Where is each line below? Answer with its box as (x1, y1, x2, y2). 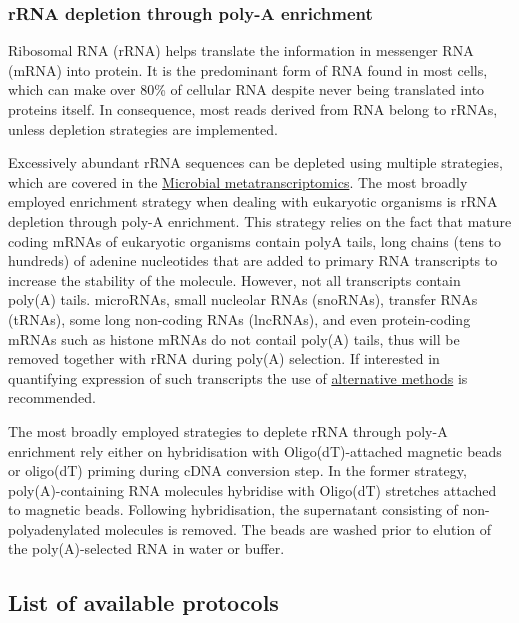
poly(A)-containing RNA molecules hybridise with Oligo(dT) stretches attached (8, 479, 497, 500)
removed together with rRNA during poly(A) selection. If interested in (8, 348, 440, 369)
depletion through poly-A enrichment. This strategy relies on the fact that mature (8, 210, 512, 231)
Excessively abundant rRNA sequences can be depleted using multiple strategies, (8, 152, 503, 173)
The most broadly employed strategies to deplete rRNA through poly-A (8, 420, 448, 441)
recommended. (8, 387, 96, 408)
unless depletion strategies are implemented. (8, 118, 278, 139)
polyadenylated (8, 518, 101, 539)
